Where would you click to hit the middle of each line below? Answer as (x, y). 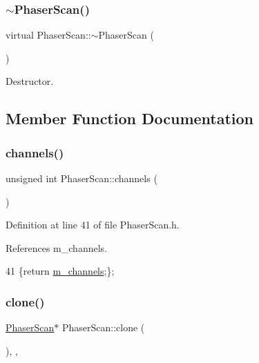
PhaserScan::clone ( (103, 327)
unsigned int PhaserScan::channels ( (81, 178)
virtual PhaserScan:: (48, 35)
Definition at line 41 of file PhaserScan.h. (93, 225)
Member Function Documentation (130, 118)
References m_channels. (56, 247)
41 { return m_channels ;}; (60, 271)
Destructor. (30, 81)
